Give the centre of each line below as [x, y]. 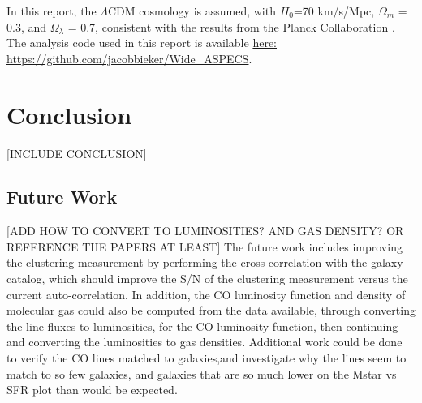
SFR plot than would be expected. [92, 390]
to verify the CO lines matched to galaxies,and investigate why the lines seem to [207, 358]
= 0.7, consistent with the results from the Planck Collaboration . [231, 26]
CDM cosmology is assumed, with [192, 11]
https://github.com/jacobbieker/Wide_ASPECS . [129, 58]
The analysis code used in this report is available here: [142, 43]
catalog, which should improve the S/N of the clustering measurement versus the [207, 279]
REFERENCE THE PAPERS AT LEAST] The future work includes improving [205, 246]
